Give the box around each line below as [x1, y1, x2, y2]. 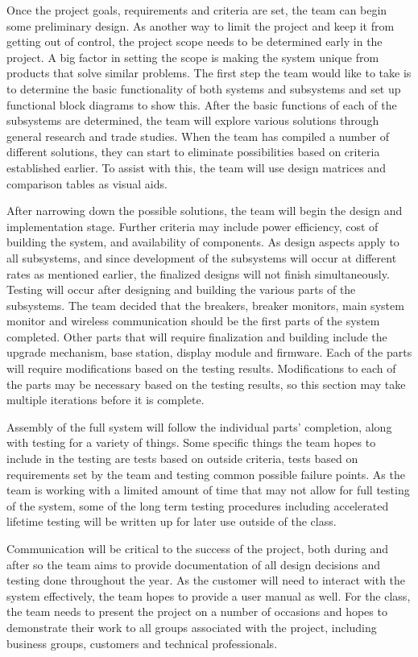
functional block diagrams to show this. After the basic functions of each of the [6, 96, 397, 113]
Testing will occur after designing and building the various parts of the [6, 281, 356, 298]
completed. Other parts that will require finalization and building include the [6, 328, 387, 345]
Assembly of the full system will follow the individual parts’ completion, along [6, 418, 392, 435]
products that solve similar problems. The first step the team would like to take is [6, 64, 412, 81]
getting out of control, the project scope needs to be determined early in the [6, 33, 383, 50]
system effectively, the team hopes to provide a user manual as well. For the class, [6, 587, 411, 604]
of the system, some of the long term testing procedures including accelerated [6, 497, 389, 514]
